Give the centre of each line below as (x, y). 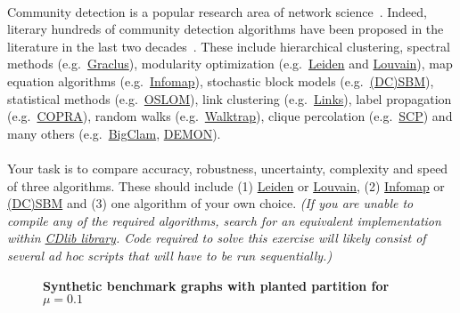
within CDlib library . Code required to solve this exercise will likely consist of (217, 238)
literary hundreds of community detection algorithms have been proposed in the (226, 29)
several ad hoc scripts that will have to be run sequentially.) (170, 255)
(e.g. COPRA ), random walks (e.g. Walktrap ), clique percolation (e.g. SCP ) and (230, 116)
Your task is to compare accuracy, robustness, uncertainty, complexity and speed (228, 168)
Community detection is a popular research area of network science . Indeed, (217, 11)
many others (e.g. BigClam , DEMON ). (114, 133)
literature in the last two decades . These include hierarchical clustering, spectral (229, 46)
